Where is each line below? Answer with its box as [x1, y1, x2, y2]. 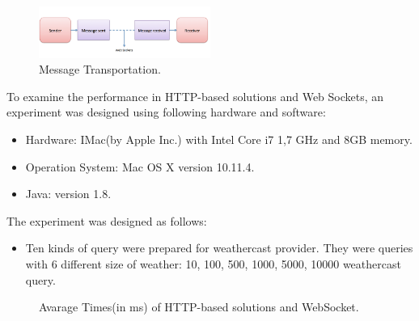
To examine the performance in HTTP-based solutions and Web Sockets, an [6, 87, 384, 104]
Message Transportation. [39, 61, 161, 78]
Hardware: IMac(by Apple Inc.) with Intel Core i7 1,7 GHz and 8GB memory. [25, 131, 413, 148]
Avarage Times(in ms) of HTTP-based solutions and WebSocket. [39, 298, 359, 315]
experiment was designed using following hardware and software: [6, 103, 326, 120]
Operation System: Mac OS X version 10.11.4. [25, 158, 255, 175]
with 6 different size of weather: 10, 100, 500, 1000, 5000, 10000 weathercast [25, 256, 401, 272]
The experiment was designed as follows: [6, 212, 207, 229]
